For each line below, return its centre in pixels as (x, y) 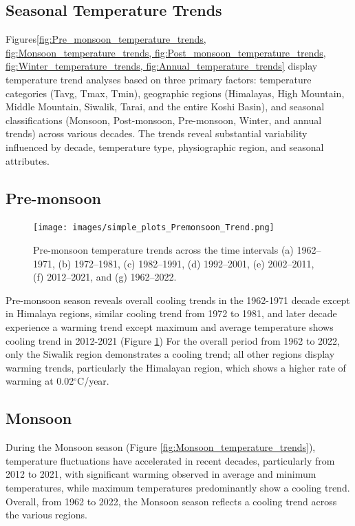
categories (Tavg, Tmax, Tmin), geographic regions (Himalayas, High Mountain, (175, 93)
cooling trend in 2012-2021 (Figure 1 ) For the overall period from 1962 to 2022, (173, 340)
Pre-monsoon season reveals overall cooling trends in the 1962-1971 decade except (178, 300)
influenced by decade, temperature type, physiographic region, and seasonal (165, 146)
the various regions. (46, 515)
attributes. (28, 160)
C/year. (93, 381)
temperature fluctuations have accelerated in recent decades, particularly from (170, 460)
